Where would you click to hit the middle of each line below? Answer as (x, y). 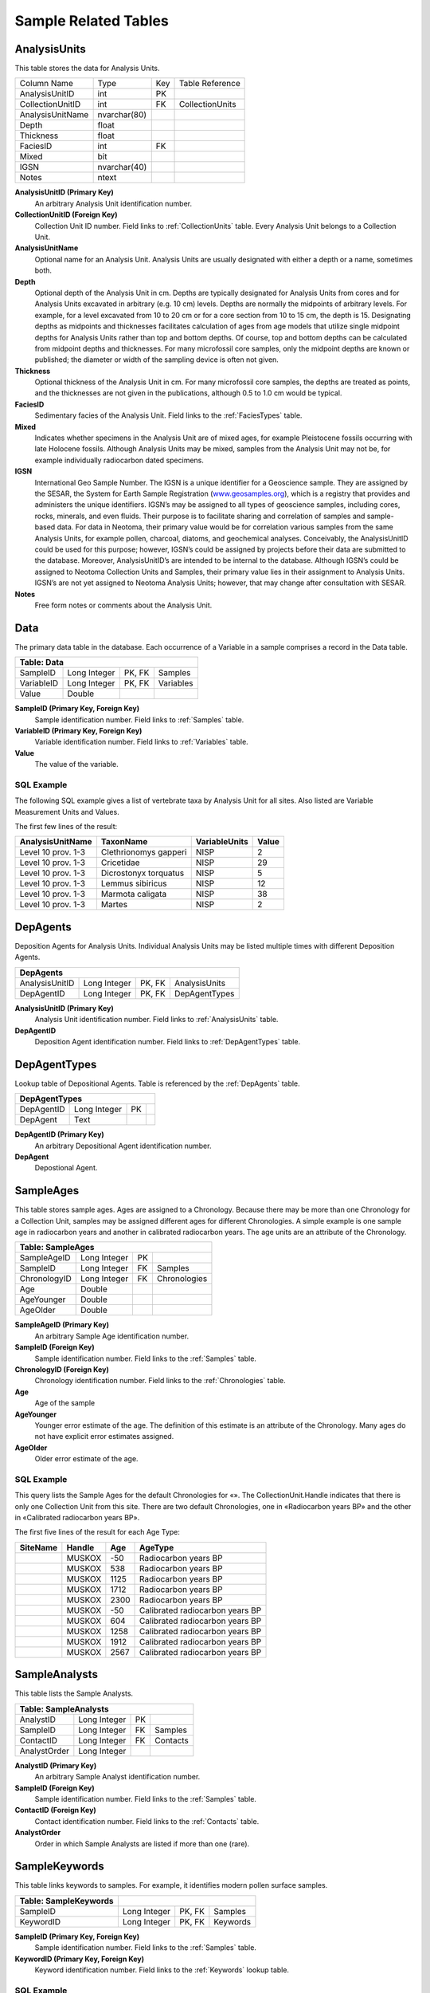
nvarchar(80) (122, 115)
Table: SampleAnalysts (64, 1708)
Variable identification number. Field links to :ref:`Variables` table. (141, 742)
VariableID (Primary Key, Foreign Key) (78, 730)
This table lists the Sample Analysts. (74, 1693)
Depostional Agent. (66, 1168)
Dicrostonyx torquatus (143, 873)
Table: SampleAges (57, 1248)
